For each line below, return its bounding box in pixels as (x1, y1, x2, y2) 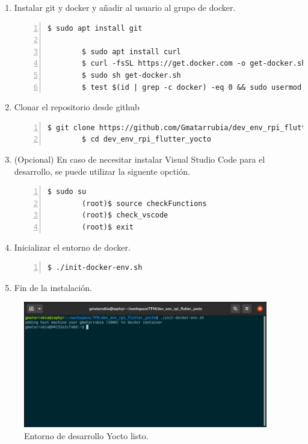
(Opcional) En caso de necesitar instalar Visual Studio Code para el (14, 152, 265, 165)
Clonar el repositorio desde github (14, 101, 140, 113)
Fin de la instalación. (14, 281, 92, 293)
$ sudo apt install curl (82, 47, 181, 56)
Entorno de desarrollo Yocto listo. (24, 430, 149, 442)
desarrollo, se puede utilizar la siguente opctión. (14, 164, 190, 177)
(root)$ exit (82, 222, 134, 231)
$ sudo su (47, 187, 87, 196)
